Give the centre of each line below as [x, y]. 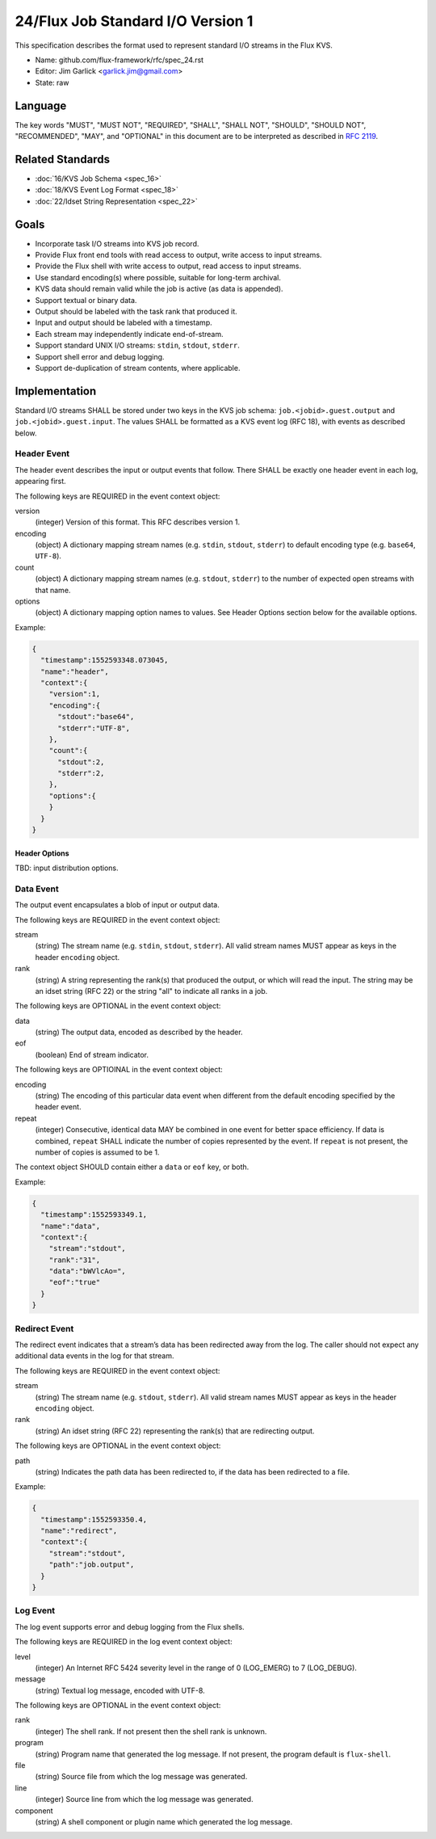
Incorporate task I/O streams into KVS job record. [117, 243]
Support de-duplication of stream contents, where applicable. [138, 368]
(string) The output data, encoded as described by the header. [139, 1032]
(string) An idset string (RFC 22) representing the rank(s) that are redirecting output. [175, 1431]
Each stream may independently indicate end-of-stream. [129, 334]
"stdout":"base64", [96, 717]
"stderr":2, [81, 773]
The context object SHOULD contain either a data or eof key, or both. [132, 1167]
